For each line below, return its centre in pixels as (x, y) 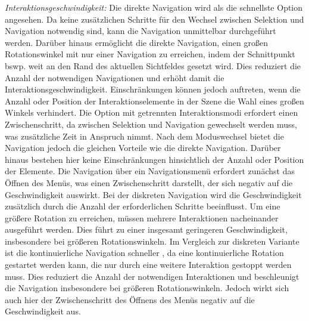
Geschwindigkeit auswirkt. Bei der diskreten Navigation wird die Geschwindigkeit (153, 194)
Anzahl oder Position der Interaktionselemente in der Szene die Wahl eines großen (154, 101)
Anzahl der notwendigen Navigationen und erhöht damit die (115, 77)
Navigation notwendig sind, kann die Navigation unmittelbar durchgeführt (141, 31)
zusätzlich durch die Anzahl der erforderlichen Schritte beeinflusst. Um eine (143, 206)
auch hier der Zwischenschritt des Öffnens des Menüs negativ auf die (130, 299)
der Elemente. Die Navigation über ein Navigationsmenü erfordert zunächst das (150, 171)
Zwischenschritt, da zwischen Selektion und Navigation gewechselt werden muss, (151, 124)
